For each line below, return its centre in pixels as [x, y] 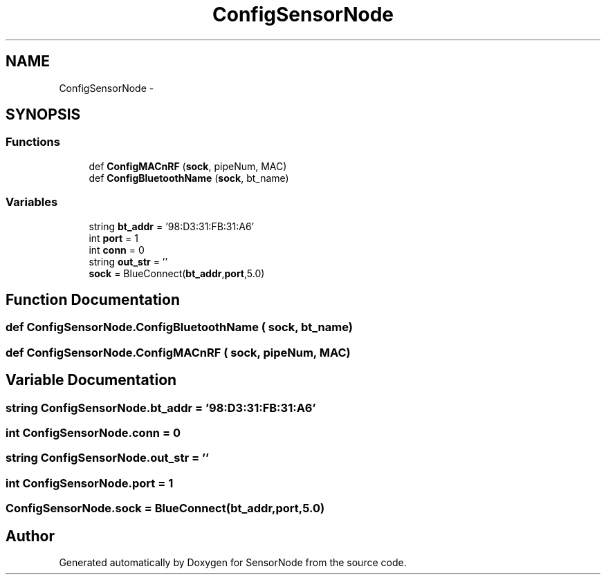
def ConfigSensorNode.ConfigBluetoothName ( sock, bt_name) [179, 327]
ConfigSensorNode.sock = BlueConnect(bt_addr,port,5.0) [165, 508]
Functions [33, 142]
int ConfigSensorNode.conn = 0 [93, 433]
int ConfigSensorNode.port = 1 [90, 483]
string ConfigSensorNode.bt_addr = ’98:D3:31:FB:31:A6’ [161, 408]
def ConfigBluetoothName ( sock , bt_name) [189, 178]
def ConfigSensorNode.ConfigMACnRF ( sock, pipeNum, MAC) [178, 352]
